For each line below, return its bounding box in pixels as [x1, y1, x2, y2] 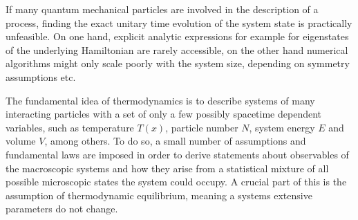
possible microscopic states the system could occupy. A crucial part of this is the [6, 174, 347, 189]
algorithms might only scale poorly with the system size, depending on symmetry [6, 56, 350, 71]
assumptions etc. [6, 69, 76, 84]
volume [6, 134, 36, 148]
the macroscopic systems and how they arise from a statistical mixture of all [6, 161, 329, 175]
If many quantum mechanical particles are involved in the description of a [6, 2, 319, 16]
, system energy [249, 120, 315, 134]
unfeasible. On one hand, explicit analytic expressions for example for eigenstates [6, 29, 349, 44]
